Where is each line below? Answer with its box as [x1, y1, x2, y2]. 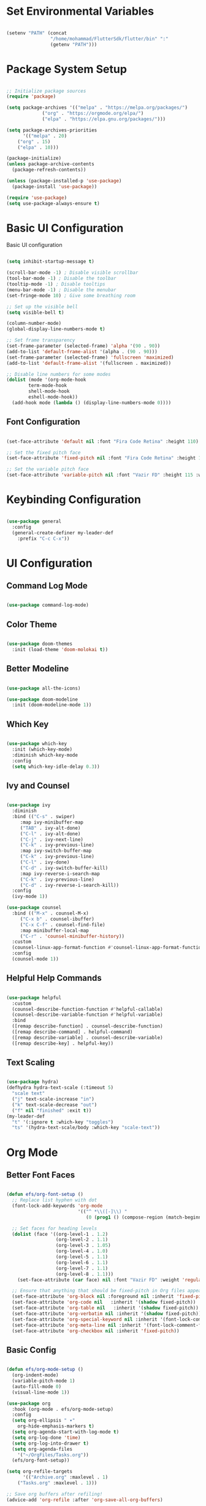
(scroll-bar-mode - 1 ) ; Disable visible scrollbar [6, 270, 139, 276]
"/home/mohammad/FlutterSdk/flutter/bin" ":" [50, 36, 169, 42]
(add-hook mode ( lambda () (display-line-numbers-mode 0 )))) [12, 399, 172, 406]
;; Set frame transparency [6, 337, 75, 343]
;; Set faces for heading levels [12, 1225, 97, 1231]
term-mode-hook [28, 383, 67, 389]
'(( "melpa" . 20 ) [22, 133, 67, 139]
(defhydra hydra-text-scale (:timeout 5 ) [6, 1085, 114, 1091]
